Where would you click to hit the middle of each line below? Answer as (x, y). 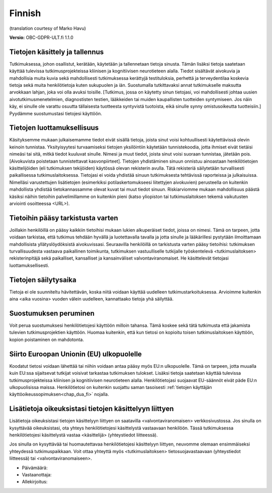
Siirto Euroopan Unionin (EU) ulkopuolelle (76, 354)
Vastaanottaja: (37, 474)
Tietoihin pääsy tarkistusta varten (64, 218)
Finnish (25, 13)
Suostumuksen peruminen (52, 313)
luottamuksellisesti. (29, 265)
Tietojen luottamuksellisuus (54, 128)
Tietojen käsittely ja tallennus (57, 52)
